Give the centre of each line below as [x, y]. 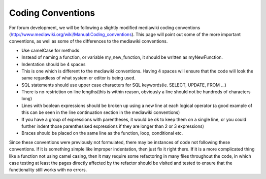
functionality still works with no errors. [48, 170]
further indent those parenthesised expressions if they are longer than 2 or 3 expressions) [113, 126]
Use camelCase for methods [50, 50]
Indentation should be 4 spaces [53, 64]
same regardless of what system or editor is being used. [79, 78]
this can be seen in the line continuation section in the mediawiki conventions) [101, 112]
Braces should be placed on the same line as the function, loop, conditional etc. [102, 133]
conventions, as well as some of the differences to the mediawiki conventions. [88, 41]
